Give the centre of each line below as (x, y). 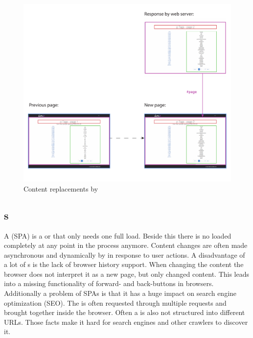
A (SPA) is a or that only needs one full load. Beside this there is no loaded (118, 235)
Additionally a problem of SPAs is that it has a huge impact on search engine (120, 293)
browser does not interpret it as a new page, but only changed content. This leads (127, 274)
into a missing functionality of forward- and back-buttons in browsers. (109, 283)
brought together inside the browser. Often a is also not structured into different (125, 312)
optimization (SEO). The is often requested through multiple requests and (115, 302)
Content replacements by (61, 188)
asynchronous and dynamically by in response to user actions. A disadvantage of (125, 254)
